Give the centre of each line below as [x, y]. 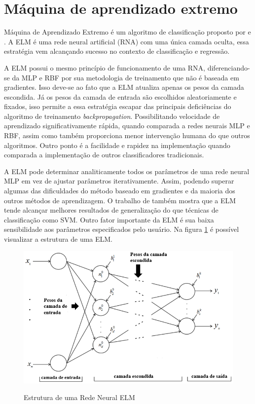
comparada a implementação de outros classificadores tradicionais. [104, 155]
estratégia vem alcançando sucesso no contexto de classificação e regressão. [117, 51]
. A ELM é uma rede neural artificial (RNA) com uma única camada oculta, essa [127, 41]
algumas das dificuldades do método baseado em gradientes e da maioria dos [120, 191]
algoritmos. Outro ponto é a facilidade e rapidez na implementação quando [117, 145]
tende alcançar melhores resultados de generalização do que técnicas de [111, 210]
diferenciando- [229, 67]
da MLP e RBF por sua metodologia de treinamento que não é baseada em [126, 77]
